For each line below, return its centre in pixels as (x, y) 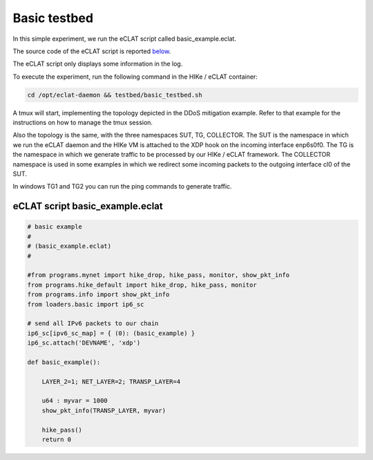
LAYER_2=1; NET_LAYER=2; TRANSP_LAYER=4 (111, 381)
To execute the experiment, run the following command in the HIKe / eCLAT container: (135, 77)
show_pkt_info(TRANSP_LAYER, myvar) (104, 410)
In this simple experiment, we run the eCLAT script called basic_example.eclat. (124, 39)
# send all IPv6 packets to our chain (93, 324)
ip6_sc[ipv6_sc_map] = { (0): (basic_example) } (111, 333)
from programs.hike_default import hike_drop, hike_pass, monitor (142, 285)
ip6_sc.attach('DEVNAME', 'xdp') (84, 343)
